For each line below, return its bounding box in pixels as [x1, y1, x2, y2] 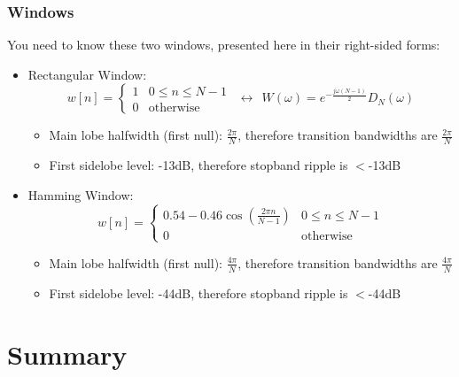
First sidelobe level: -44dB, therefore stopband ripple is [49, 283, 348, 302]
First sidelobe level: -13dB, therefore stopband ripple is [49, 156, 348, 174]
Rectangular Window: [27, 65, 147, 83]
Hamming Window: [27, 185, 134, 204]
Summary [7, 335, 128, 372]
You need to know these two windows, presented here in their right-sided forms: [7, 35, 440, 54]
